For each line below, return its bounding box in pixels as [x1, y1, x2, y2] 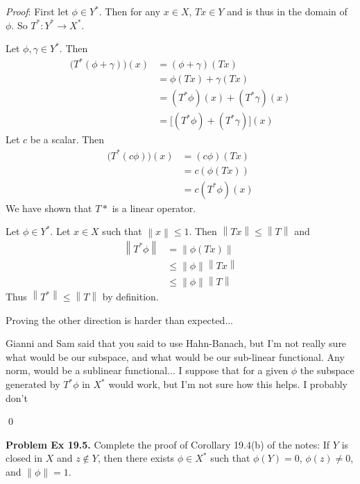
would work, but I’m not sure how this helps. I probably [108, 377, 348, 391]
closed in [6, 451, 42, 465]
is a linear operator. [112, 200, 196, 215]
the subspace [300, 363, 354, 378]
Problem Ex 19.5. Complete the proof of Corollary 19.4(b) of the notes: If [6, 437, 330, 451]
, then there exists [97, 451, 175, 465]
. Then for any [98, 4, 161, 18]
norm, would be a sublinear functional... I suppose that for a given [6, 363, 289, 378]
